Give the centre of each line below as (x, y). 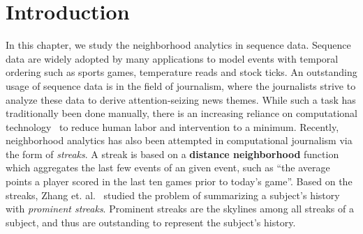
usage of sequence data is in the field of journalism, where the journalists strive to (181, 85)
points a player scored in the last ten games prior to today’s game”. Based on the (179, 181)
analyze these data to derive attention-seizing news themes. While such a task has (181, 99)
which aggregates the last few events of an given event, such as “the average (168, 167)
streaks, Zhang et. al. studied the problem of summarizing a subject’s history (173, 195)
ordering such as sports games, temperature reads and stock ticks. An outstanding (181, 72)
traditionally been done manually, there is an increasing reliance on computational (181, 113)
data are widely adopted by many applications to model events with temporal (172, 58)
